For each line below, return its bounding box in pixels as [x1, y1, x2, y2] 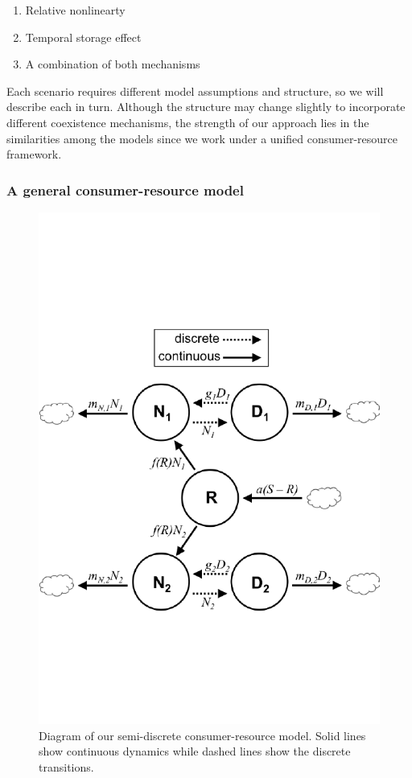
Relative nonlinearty [25, 2, 126, 18]
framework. [6, 146, 62, 163]
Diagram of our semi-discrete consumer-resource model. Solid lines [39, 727, 366, 743]
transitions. [39, 758, 94, 775]
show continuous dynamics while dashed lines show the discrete [39, 743, 351, 759]
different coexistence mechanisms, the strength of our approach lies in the [6, 113, 369, 130]
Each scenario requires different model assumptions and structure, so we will [6, 82, 384, 99]
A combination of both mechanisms [25, 56, 200, 72]
